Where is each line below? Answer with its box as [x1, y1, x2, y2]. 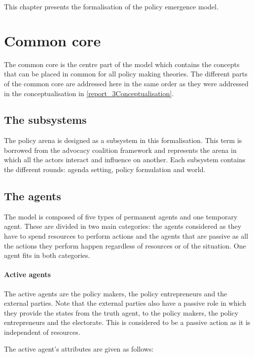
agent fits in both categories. [4, 250, 90, 260]
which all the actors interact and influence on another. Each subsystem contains [4, 154, 246, 165]
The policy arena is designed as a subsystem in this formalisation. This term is [4, 135, 242, 145]
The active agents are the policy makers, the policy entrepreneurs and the [4, 288, 227, 298]
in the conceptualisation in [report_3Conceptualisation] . [4, 88, 174, 98]
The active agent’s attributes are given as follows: [4, 343, 154, 354]
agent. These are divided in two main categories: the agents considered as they [4, 221, 242, 231]
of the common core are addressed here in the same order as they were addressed [4, 78, 249, 88]
